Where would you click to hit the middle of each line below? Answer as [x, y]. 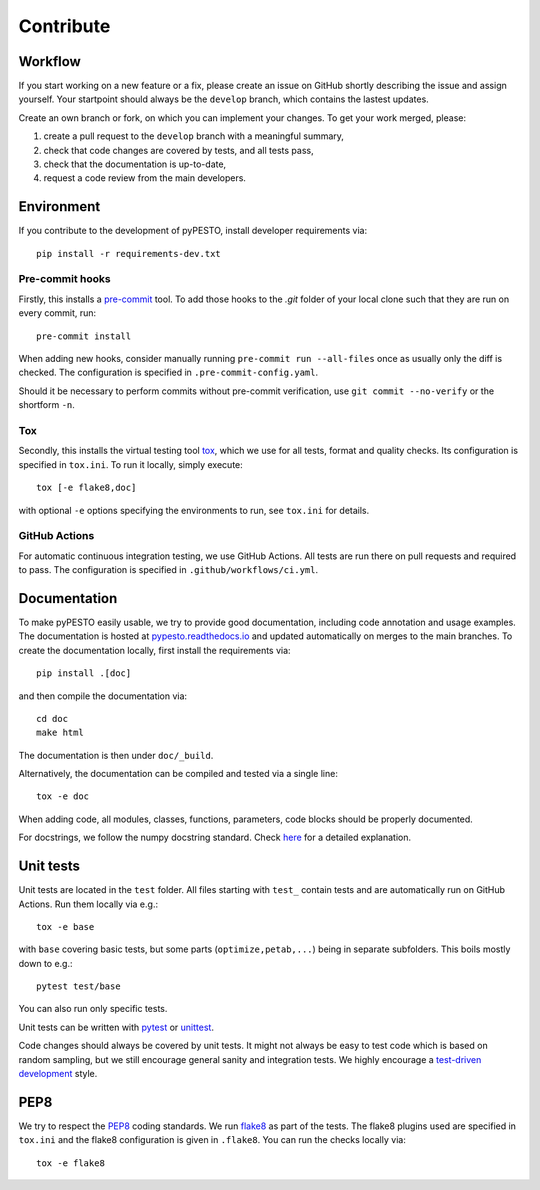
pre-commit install [84, 336]
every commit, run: [57, 313]
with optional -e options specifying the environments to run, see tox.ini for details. [194, 510]
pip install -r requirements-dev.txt [129, 253]
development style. [58, 1074]
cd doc [52, 718]
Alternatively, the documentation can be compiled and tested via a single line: [178, 774]
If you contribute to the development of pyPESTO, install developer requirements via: [193, 231]
